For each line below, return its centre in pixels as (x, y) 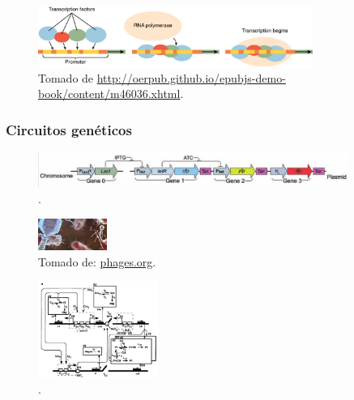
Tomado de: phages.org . (97, 261)
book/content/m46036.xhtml (109, 94)
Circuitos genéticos (69, 129)
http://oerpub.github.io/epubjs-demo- (191, 77)
